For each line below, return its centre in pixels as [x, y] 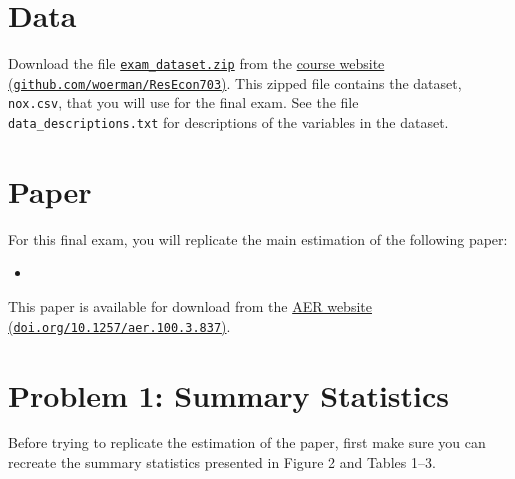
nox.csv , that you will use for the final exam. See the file [183, 102]
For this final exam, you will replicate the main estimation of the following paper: [258, 238]
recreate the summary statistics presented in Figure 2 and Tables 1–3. [222, 462]
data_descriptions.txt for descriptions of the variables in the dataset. [228, 122]
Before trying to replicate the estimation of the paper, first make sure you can [247, 442]
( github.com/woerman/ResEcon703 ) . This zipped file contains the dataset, [235, 82]
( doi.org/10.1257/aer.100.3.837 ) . [119, 325]
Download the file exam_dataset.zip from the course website [196, 63]
